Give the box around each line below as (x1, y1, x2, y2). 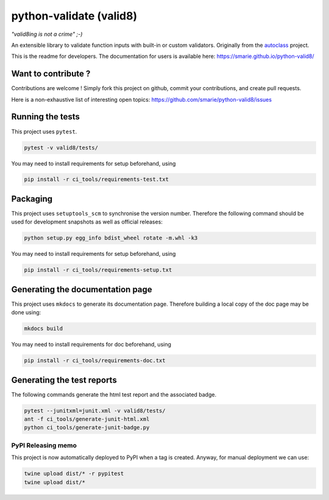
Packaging (11, 194, 53, 204)
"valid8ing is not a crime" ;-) (11, 30, 83, 38)
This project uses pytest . (11, 128, 77, 135)
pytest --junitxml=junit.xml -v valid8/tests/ (24, 407, 166, 414)
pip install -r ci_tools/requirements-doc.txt (24, 357, 166, 364)
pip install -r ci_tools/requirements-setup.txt (24, 267, 172, 273)
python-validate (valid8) (11, 9, 138, 23)
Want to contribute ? (11, 69, 91, 79)
